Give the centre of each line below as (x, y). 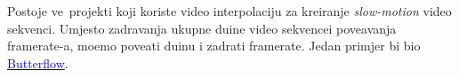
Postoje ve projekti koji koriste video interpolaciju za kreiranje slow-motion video (229, 11)
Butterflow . (38, 62)
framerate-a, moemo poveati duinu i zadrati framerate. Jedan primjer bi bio (214, 46)
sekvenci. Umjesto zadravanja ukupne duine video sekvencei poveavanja (202, 28)
